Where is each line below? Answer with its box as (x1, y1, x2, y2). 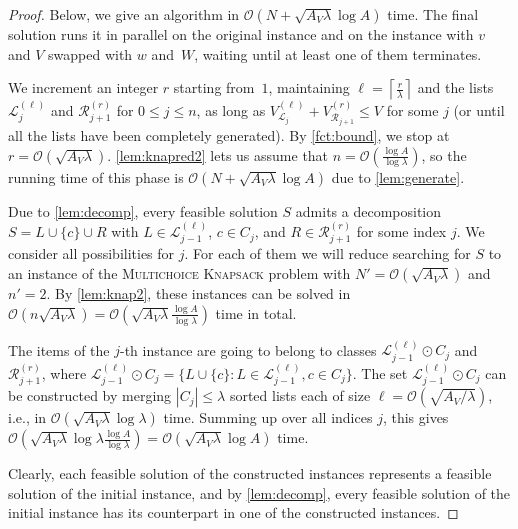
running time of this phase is (8, 166, 184, 187)
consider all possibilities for (8, 243, 175, 264)
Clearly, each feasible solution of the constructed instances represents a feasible (8, 463, 492, 484)
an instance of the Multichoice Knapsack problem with (8, 263, 351, 284)
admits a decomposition (295, 200, 442, 221)
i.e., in (8, 407, 47, 428)
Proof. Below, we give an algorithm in (8, 4, 240, 24)
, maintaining (268, 77, 350, 98)
